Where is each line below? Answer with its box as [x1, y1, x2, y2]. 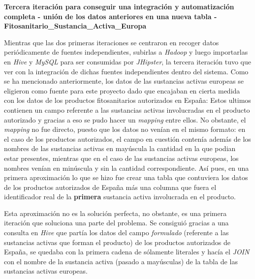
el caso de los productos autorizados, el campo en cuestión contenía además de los [4, 133, 251, 144]
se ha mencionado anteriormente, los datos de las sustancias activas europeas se [4, 76, 244, 86]
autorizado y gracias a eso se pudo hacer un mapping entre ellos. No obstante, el [4, 114, 246, 124]
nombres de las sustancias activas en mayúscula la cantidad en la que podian [4, 143, 236, 154]
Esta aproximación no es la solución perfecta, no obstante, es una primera [4, 208, 227, 218]
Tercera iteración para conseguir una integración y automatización [4, 1, 234, 11]
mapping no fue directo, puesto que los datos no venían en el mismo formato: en [4, 124, 246, 134]
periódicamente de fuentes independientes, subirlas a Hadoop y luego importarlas [4, 47, 248, 57]
